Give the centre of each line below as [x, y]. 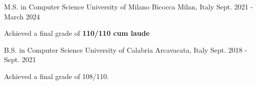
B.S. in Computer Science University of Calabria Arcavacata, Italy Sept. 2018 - [126, 49]
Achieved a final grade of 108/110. [57, 76]
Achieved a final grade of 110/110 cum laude [77, 33]
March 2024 [22, 16]
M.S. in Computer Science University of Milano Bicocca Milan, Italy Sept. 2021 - [129, 6]
